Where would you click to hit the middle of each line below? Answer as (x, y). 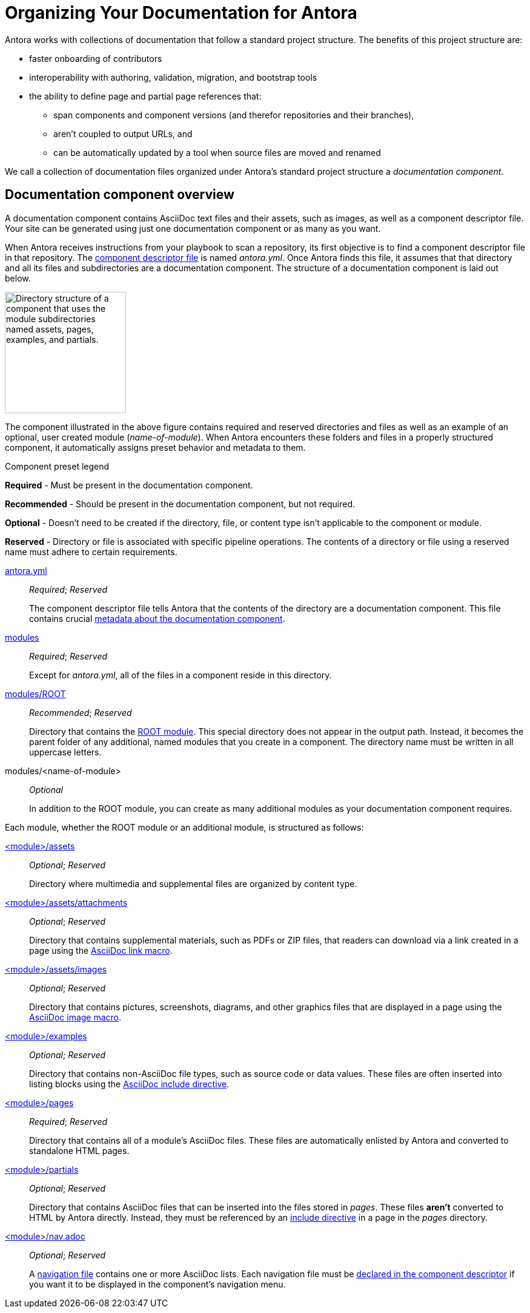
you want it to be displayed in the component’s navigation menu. (157, 1284)
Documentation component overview (120, 195)
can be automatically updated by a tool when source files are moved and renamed (217, 152)
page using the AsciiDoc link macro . (101, 950)
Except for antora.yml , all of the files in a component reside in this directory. (181, 675)
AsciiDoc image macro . (75, 1017)
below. (18, 278)
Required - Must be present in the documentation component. (129, 485)
